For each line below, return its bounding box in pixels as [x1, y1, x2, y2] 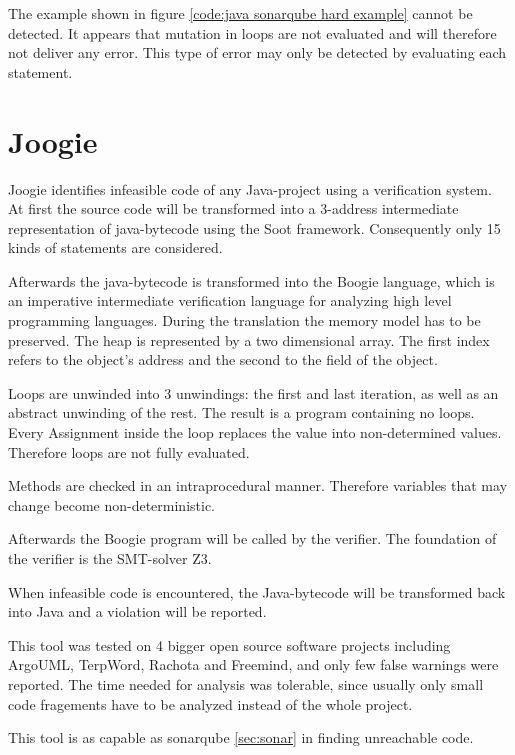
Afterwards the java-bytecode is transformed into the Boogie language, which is [8, 270, 495, 291]
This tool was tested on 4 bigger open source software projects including [8, 634, 451, 655]
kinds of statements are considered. [8, 237, 223, 258]
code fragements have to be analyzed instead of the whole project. [8, 693, 413, 714]
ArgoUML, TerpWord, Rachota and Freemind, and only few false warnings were [8, 654, 499, 675]
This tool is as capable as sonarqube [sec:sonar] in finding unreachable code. [8, 727, 474, 748]
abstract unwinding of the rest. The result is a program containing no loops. [8, 402, 475, 423]
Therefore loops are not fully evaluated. [8, 441, 250, 462]
